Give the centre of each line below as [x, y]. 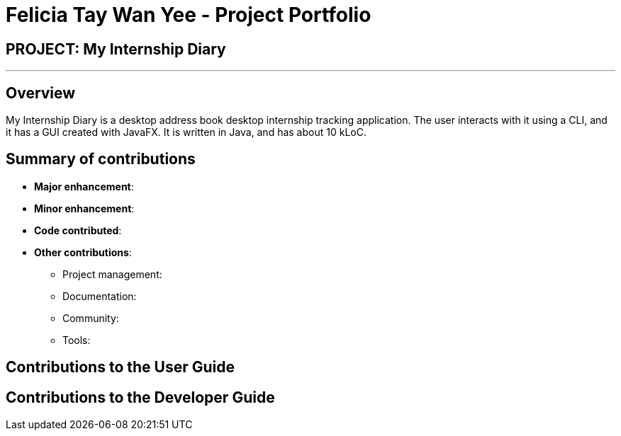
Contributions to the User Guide [120, 367]
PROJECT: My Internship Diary [116, 49]
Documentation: [100, 296]
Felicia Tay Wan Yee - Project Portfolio [189, 15]
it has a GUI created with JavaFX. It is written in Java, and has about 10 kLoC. [186, 132]
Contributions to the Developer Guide [140, 397]
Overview [41, 93]
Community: [91, 318]
